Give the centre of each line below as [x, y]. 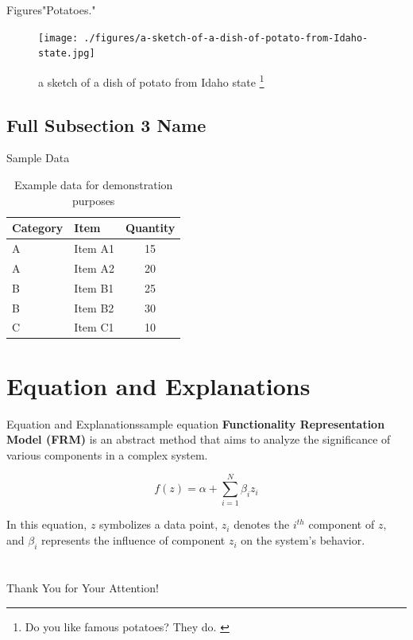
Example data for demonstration [93, 184]
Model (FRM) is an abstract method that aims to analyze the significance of [199, 439]
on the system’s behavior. [303, 540]
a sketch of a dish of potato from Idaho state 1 [151, 80]
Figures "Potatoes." [51, 10]
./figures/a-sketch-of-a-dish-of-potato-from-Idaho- [226, 38]
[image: [58, 38]
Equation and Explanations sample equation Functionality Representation [196, 423]
